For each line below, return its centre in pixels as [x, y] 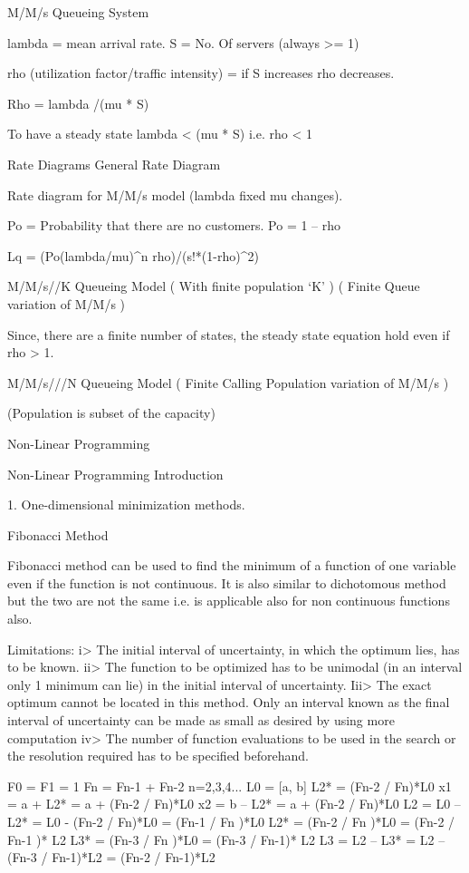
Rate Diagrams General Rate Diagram [114, 164]
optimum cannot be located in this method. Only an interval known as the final [229, 702]
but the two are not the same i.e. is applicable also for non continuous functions [229, 601]
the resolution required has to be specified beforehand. [158, 756]
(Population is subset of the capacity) [111, 413]
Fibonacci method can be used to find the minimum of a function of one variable [232, 565]
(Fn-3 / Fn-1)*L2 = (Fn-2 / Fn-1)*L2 [111, 857]
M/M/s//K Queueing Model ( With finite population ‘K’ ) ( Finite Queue [214, 286]
